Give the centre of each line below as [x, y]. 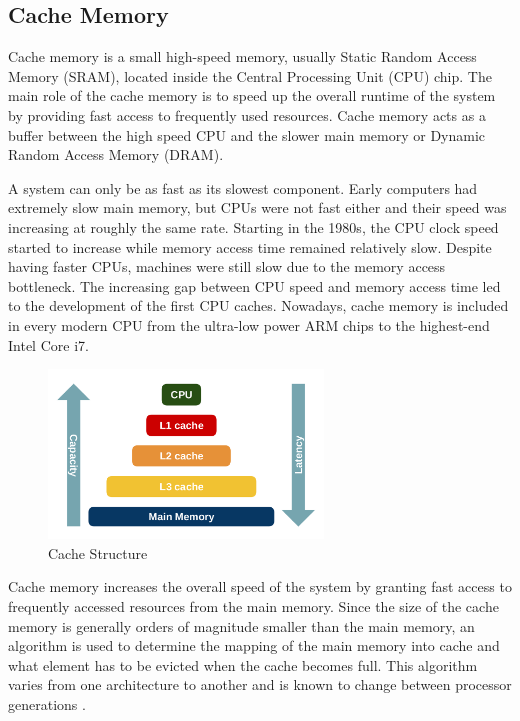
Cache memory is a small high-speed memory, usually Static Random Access [242, 56]
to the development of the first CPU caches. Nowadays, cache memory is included [258, 305]
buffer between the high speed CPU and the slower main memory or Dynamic [247, 134]
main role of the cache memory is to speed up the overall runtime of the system [252, 95]
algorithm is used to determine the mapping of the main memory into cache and [254, 645]
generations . [47, 703]
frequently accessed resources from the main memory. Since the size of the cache [253, 605]
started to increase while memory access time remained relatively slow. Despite [250, 246]
